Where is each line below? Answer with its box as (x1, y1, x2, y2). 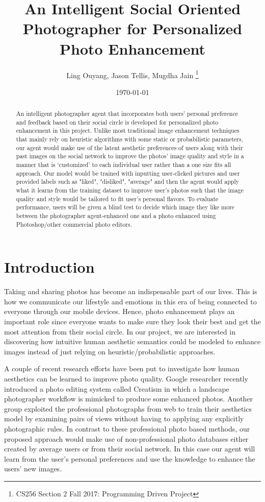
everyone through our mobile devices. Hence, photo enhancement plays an (4, 306, 235, 317)
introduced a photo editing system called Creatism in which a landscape (4, 383, 229, 394)
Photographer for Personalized (22, 18, 243, 39)
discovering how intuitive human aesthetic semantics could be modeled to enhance (4, 336, 261, 347)
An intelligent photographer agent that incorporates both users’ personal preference (16, 109, 238, 118)
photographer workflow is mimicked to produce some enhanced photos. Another (4, 393, 253, 404)
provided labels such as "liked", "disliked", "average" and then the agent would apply (16, 177, 240, 186)
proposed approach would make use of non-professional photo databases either (4, 433, 249, 444)
